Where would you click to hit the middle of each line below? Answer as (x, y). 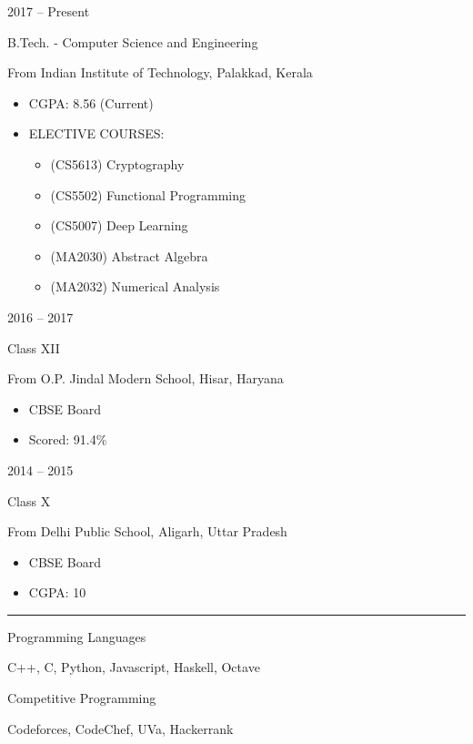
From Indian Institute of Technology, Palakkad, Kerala (160, 72)
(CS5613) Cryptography (117, 163)
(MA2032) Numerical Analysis (135, 286)
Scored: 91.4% (68, 439)
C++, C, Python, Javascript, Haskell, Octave (134, 667)
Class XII (34, 347)
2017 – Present (49, 11)
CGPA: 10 (57, 592)
